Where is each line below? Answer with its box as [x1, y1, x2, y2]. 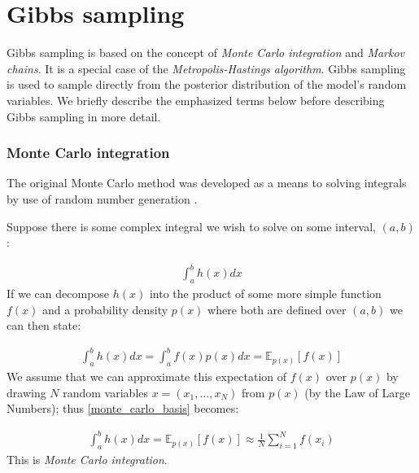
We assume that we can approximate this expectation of [7, 368, 287, 385]
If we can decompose [7, 285, 110, 302]
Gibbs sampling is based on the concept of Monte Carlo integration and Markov [7, 44, 405, 61]
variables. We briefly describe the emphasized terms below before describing [7, 91, 385, 108]
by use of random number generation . [7, 190, 198, 207]
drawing [7, 383, 46, 401]
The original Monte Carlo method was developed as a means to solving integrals [7, 174, 407, 191]
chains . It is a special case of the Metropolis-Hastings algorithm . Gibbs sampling [7, 59, 406, 77]
